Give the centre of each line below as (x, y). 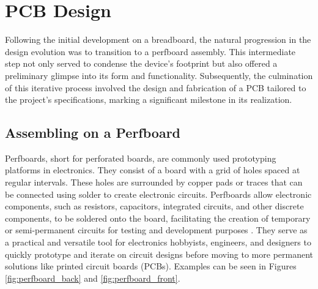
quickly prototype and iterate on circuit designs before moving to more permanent (159, 254)
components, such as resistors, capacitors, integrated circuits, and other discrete (154, 206)
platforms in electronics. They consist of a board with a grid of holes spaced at (153, 170)
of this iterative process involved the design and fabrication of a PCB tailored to (156, 87)
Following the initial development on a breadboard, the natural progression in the (158, 39)
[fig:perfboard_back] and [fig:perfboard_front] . (93, 278)
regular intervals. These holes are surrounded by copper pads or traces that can (154, 182)
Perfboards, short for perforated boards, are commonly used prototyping (141, 158)
